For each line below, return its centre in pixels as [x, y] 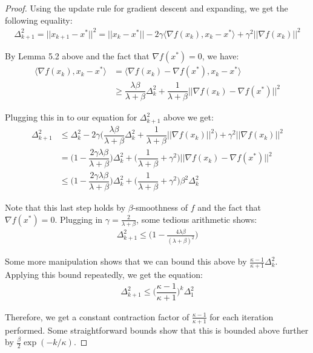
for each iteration [242, 316]
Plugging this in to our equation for [71, 117]
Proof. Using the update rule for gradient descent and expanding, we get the [147, 8]
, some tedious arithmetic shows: [197, 219]
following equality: [39, 20]
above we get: [189, 117]
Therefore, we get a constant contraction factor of [97, 316]
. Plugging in [79, 219]
